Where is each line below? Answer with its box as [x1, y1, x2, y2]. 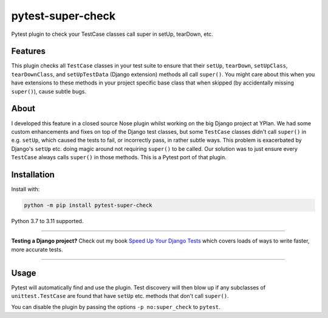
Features [11, 46, 46, 57]
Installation [11, 169, 55, 179]
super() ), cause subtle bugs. [11, 88, 87, 95]
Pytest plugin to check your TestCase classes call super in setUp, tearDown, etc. [11, 30, 214, 38]
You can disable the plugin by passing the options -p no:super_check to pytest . [11, 303, 221, 311]
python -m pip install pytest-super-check [24, 201, 152, 209]
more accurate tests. [11, 246, 63, 253]
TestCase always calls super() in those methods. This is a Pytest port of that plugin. [11, 154, 227, 161]
